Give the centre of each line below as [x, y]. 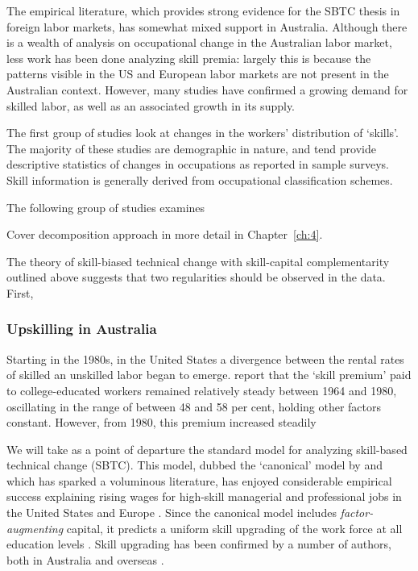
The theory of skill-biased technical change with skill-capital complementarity [198, 261]
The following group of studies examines [106, 207]
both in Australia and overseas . [85, 559]
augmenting [35, 528]
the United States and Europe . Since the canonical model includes [172, 513]
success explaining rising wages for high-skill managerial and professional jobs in [204, 496]
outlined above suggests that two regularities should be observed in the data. [196, 277]
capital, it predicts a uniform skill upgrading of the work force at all [234, 528]
